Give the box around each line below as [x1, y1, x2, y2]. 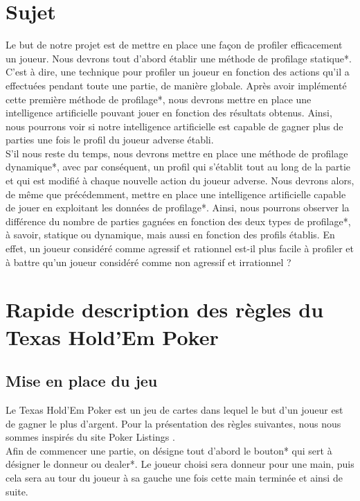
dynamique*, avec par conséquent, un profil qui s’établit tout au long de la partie [6, 159, 351, 174]
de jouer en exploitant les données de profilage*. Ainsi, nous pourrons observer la [6, 200, 350, 215]
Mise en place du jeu [6, 370, 158, 392]
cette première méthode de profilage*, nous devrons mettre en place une [6, 91, 312, 106]
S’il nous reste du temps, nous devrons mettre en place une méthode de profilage [6, 146, 348, 160]
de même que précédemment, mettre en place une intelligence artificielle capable [6, 186, 346, 201]
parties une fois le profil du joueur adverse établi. [6, 132, 214, 147]
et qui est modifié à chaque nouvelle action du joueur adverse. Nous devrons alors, [6, 173, 354, 188]
